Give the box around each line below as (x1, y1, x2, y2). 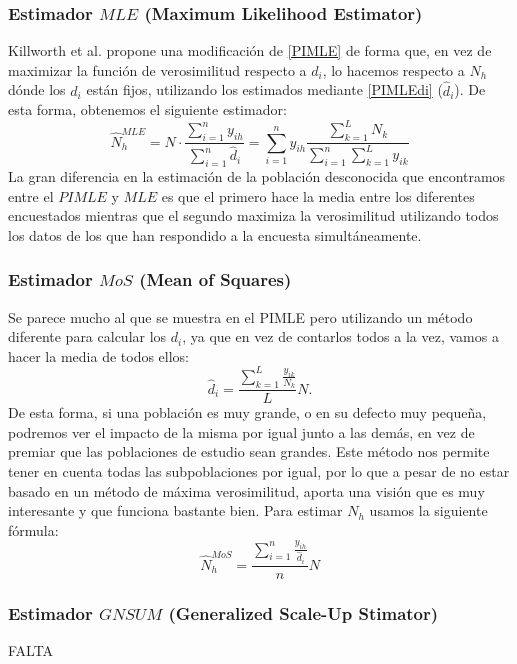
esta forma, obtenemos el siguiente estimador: (8, 99, 287, 120)
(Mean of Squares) (139, 267, 292, 292)
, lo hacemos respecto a (322, 59, 465, 80)
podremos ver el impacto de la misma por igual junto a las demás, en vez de (8, 421, 475, 442)
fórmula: (8, 519, 59, 540)
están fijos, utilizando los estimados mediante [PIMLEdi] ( (86, 79, 443, 100)
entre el (8, 185, 54, 206)
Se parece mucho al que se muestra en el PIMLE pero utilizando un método (8, 306, 473, 327)
